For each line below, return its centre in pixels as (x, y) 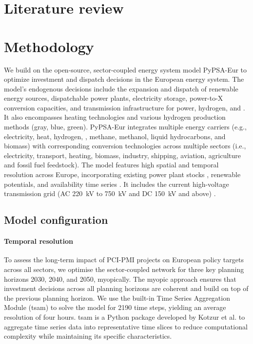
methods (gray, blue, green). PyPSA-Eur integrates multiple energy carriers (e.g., (125, 127)
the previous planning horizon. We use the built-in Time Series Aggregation (117, 298)
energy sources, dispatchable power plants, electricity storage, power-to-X (114, 98)
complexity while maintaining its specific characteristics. (88, 336)
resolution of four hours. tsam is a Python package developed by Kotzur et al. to (125, 317)
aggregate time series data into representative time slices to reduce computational (126, 326)
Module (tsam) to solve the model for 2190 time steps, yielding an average (115, 307)
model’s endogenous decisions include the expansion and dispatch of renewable (121, 88)
